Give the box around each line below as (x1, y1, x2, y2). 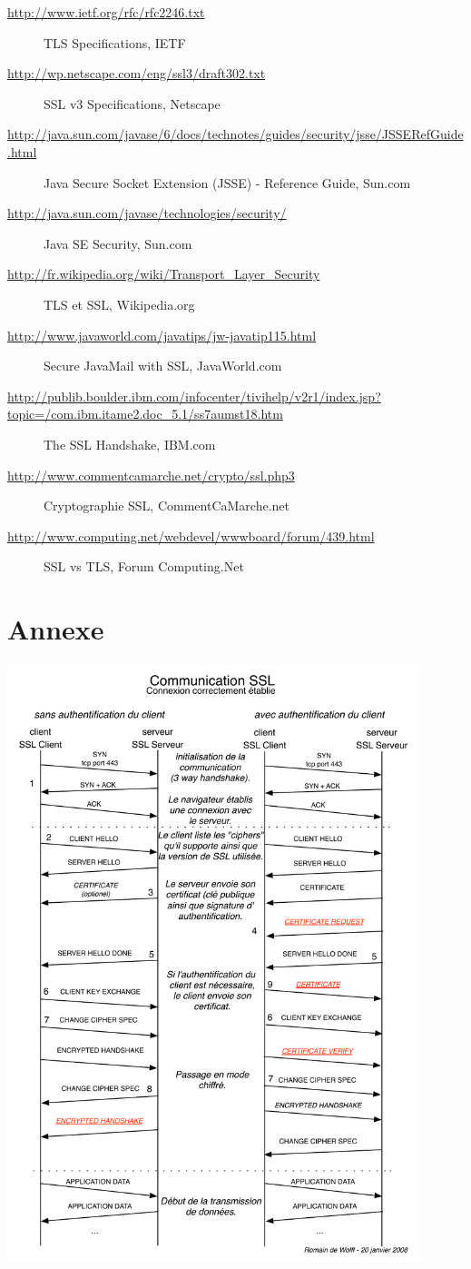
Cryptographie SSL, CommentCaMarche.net (44, 496, 289, 515)
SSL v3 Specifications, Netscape (44, 94, 221, 113)
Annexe (7, 610, 104, 648)
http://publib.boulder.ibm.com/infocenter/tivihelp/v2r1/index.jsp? (7, 386, 381, 405)
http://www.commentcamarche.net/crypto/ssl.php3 (7, 465, 295, 484)
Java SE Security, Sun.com (44, 233, 192, 253)
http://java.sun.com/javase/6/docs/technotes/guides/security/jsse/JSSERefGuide (7, 124, 464, 144)
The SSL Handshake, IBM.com (44, 434, 216, 453)
